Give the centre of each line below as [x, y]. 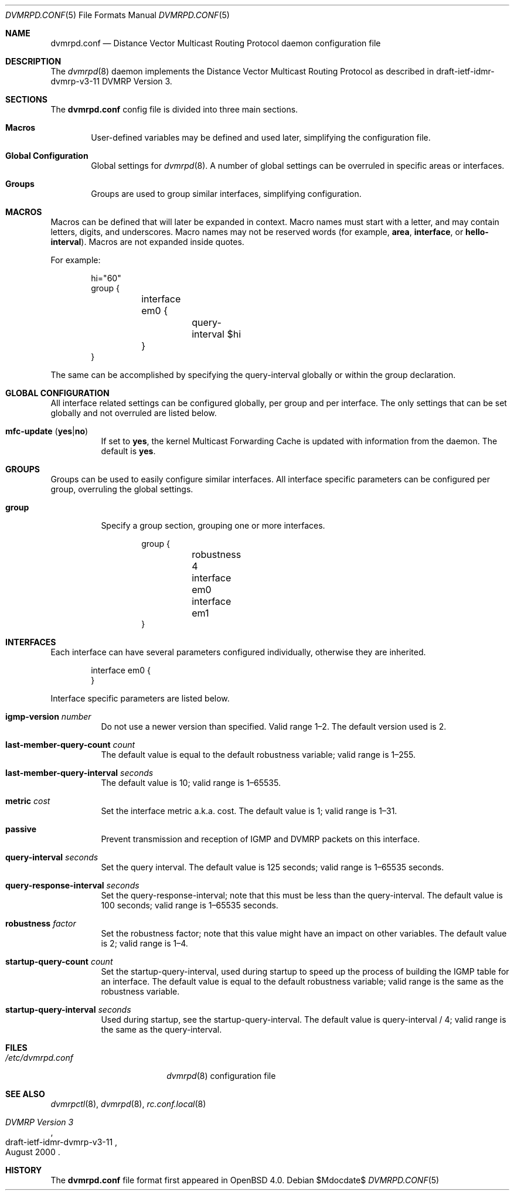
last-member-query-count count [70, 745]
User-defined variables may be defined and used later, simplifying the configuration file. [261, 137]
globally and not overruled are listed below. [134, 413]
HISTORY [24, 1170]
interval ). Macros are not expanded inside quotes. [147, 242]
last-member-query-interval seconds [79, 773]
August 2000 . [33, 1152]
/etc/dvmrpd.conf [39, 1058]
